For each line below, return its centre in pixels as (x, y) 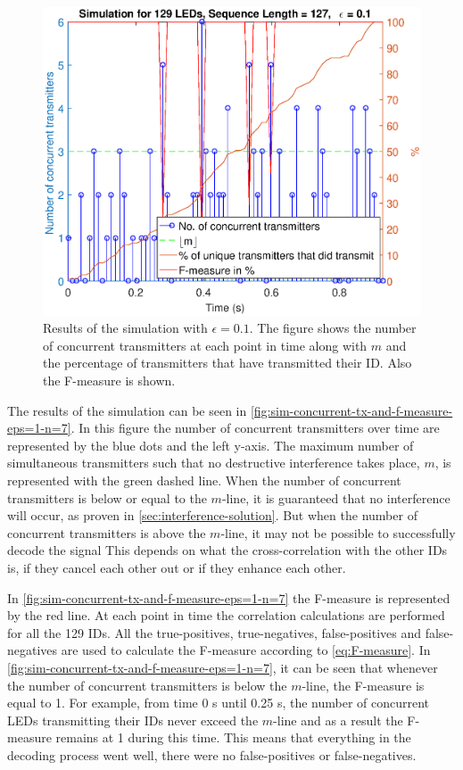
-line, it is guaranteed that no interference (336, 497)
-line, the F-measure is (363, 685)
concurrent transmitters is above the (107, 532)
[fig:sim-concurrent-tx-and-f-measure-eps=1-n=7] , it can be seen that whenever (223, 667)
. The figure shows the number (333, 328)
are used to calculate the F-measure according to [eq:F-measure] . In (246, 650)
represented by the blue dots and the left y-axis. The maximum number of (211, 445)
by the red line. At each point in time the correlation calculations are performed (226, 615)
